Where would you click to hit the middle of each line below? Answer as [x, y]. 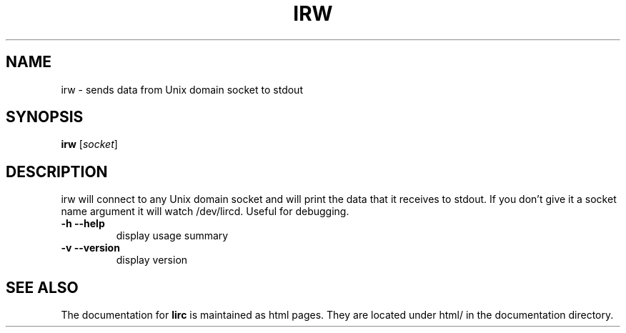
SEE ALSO [42, 287]
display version [152, 260]
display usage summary [172, 236]
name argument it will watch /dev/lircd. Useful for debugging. [205, 212]
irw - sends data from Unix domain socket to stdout [182, 89]
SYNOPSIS [45, 117]
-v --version [90, 248]
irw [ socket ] [89, 144]
